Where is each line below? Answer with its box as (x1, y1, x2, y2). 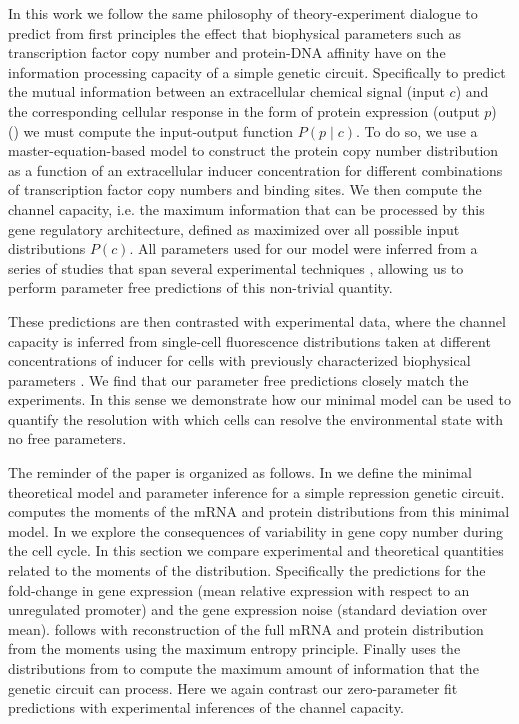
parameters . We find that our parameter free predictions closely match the (8, 369, 469, 390)
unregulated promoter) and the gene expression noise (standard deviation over (8, 599, 488, 620)
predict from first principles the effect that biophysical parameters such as (8, 22, 461, 43)
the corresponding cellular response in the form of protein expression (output (8, 100, 480, 121)
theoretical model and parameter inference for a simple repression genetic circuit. (8, 481, 505, 502)
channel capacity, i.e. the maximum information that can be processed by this (8, 198, 485, 219)
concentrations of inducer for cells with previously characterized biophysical (8, 350, 471, 371)
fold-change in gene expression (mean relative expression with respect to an (8, 579, 470, 600)
